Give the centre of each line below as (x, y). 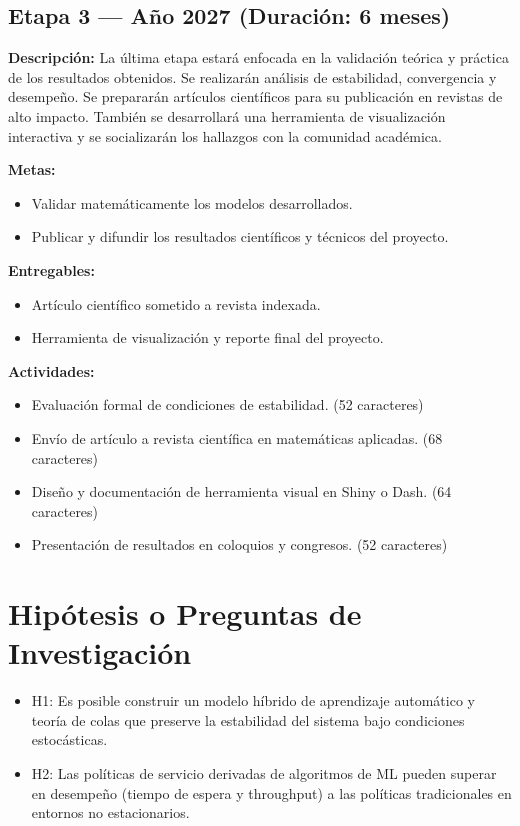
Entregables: (51, 269)
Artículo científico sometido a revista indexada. (176, 303)
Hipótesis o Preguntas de (185, 613)
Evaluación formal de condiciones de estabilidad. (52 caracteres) (227, 404)
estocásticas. (69, 739)
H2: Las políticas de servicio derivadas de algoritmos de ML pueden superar (264, 772)
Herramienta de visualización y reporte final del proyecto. (207, 337)
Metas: (32, 169)
